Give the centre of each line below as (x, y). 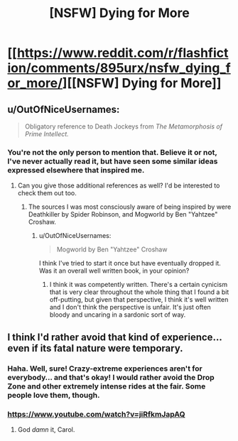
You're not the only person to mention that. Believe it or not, (112, 152)
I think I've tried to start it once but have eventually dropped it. (130, 263)
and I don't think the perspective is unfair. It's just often (130, 307)
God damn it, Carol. (46, 429)
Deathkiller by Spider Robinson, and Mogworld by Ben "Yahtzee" (123, 214)
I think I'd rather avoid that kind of (83, 337)
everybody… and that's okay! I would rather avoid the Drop (111, 377)
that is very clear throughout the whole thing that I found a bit (139, 292)
